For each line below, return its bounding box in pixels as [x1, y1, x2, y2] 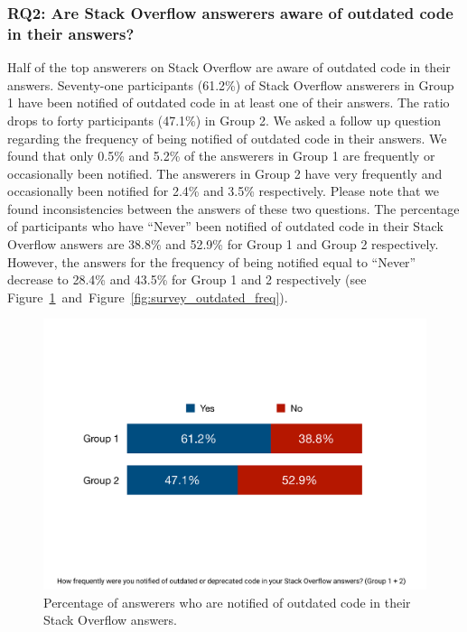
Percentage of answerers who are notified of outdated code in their [43, 592, 411, 611]
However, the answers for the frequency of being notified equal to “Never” [7, 252, 416, 271]
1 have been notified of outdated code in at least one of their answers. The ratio [7, 93, 450, 112]
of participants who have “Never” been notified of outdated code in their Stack [7, 217, 444, 236]
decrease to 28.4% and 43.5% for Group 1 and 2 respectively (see [7, 270, 367, 289]
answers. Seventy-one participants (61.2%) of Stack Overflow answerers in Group [7, 75, 454, 94]
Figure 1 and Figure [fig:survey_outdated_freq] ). [7, 287, 288, 306]
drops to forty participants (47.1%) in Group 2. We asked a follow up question [7, 110, 442, 129]
